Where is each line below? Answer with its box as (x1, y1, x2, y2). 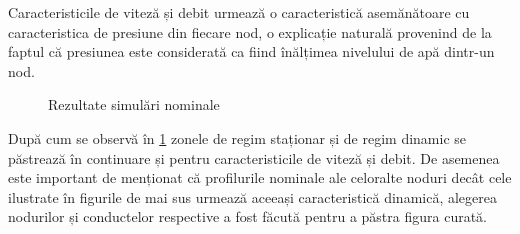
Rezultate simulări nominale (48, 94, 220, 115)
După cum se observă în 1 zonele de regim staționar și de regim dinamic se (8, 127, 467, 148)
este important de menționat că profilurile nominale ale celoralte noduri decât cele (8, 167, 512, 188)
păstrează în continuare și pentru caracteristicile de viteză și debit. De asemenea (8, 147, 500, 168)
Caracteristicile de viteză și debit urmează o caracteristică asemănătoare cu (8, 2, 470, 22)
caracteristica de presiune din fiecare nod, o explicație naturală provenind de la (8, 21, 492, 42)
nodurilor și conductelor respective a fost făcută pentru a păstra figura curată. (8, 206, 487, 227)
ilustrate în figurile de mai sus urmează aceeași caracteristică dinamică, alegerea (8, 186, 498, 207)
